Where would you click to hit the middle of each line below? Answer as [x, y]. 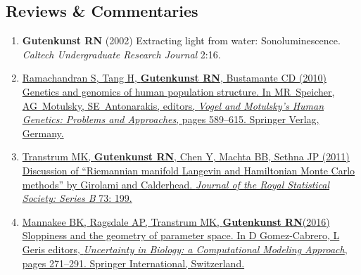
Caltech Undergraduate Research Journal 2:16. [121, 54]
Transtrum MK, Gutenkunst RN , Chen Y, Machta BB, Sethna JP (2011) [186, 156]
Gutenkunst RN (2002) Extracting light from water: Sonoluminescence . [181, 40]
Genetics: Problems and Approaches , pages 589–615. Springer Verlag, [171, 119]
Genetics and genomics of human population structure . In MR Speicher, [178, 91]
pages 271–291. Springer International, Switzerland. [133, 263]
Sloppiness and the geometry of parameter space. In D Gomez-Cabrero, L [181, 235]
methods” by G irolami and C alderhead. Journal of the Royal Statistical [176, 184]
